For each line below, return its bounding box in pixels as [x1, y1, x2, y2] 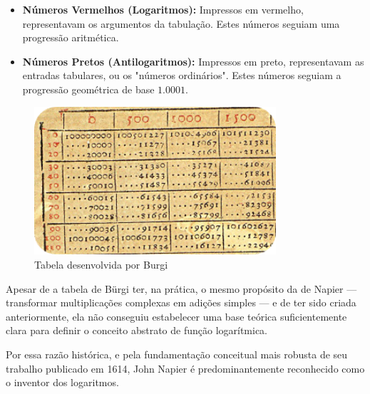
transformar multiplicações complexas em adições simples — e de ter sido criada [6, 295, 356, 310]
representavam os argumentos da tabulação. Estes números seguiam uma [22, 16, 340, 31]
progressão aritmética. [22, 30, 119, 45]
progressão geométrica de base [22, 81, 155, 96]
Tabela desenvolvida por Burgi [34, 257, 168, 272]
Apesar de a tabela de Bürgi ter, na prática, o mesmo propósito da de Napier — [6, 281, 357, 296]
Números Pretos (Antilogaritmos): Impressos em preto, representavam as [22, 53, 364, 68]
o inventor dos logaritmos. [6, 375, 119, 390]
